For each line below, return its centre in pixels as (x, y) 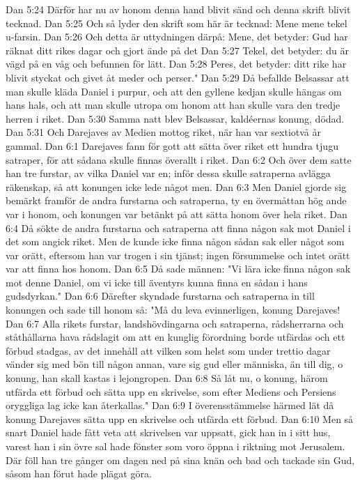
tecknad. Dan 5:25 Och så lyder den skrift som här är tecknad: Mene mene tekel (177, 23)
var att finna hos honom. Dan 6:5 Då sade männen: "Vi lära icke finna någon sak (178, 269)
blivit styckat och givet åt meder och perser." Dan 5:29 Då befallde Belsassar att (178, 77)
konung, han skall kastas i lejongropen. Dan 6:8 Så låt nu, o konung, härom (167, 378)
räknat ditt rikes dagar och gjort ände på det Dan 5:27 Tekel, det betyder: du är (177, 50)
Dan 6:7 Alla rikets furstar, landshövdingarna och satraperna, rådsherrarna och (175, 323)
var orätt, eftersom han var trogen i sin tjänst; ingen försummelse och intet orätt (178, 255)
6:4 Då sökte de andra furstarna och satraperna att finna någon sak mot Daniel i (178, 228)
